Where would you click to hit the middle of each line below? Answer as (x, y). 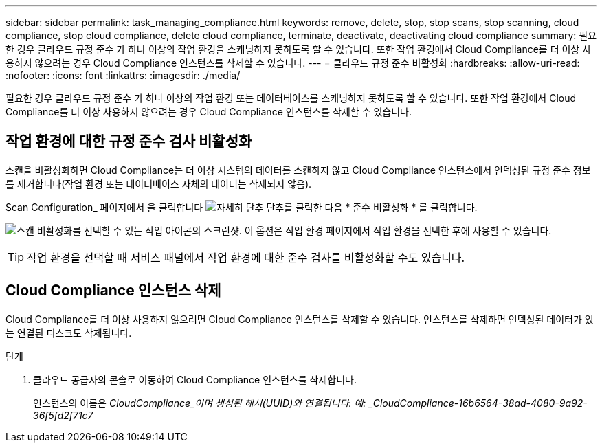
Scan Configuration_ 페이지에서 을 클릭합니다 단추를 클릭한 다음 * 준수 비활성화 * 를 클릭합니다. (242, 207)
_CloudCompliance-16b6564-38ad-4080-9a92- (478, 403)
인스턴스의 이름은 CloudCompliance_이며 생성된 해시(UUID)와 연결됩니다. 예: (200, 403)
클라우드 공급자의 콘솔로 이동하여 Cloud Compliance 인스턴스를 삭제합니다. (195, 379)
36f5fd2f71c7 (63, 415)
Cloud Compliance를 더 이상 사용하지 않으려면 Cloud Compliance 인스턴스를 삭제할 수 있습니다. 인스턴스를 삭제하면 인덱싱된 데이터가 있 (300, 319)
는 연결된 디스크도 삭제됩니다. (69, 333)
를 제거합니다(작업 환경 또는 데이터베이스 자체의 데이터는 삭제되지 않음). (159, 183)
